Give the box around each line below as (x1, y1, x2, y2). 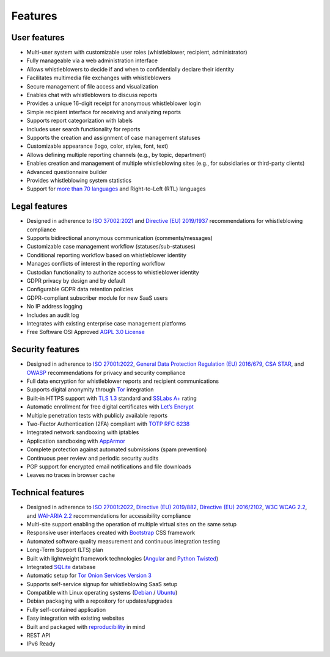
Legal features (11, 201, 68, 212)
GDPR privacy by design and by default (26, 277, 126, 284)
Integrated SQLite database (26, 563, 96, 570)
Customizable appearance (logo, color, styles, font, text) (26, 142, 169, 150)
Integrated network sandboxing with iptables (26, 429, 139, 436)
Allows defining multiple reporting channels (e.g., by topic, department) (26, 151, 207, 158)
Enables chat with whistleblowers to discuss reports (26, 92, 158, 99)
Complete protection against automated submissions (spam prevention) (26, 446, 207, 453)
